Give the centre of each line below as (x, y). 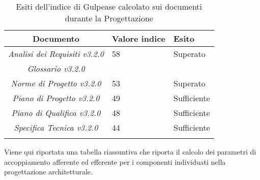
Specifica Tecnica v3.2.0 (56, 127)
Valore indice (139, 38)
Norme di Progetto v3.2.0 (56, 83)
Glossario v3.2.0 (56, 68)
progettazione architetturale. (48, 172)
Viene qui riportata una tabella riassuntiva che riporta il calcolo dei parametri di (130, 152)
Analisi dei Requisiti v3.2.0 (56, 54)
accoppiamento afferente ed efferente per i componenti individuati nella (115, 161)
